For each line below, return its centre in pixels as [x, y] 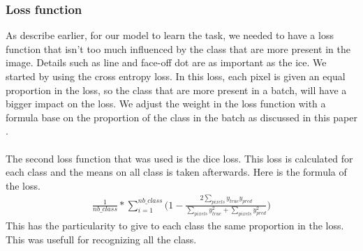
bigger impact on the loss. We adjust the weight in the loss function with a [166, 104]
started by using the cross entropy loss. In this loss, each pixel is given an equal [176, 76]
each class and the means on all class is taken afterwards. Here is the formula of [176, 172]
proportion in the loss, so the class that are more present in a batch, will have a [176, 90]
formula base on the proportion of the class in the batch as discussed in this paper [181, 117]
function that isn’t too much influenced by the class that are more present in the [178, 48]
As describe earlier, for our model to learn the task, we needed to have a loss [170, 35]
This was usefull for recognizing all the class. [101, 239]
